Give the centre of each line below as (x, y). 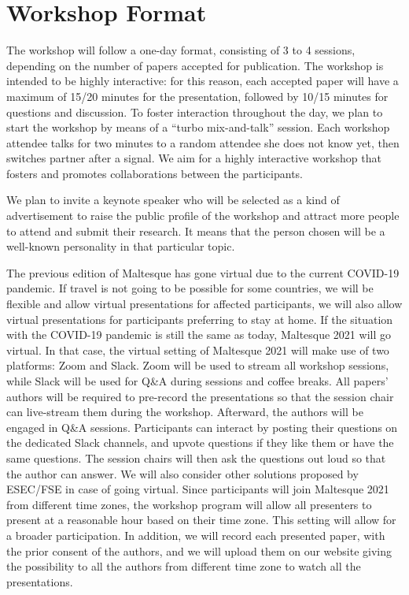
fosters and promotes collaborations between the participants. (155, 173)
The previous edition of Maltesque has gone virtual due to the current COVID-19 (203, 272)
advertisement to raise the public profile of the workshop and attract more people (203, 216)
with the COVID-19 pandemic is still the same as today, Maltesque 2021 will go (199, 335)
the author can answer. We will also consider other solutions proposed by (182, 473)
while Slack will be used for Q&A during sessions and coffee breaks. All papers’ (197, 381)
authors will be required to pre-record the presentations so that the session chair (200, 396)
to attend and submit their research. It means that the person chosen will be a (196, 231)
